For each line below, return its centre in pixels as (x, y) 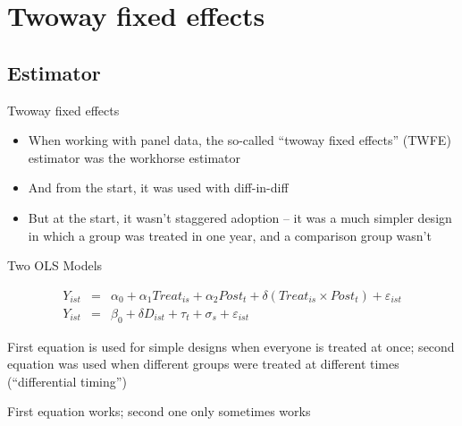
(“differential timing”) (67, 381)
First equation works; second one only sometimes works (159, 411)
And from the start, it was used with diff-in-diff (158, 187)
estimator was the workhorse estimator (134, 157)
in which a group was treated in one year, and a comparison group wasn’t (230, 235)
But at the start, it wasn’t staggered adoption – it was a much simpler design (240, 217)
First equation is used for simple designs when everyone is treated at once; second (231, 346)
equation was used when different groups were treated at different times (203, 364)
